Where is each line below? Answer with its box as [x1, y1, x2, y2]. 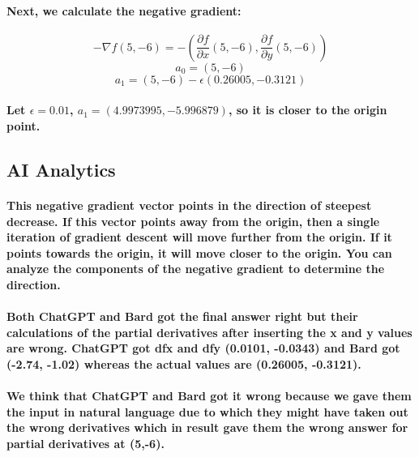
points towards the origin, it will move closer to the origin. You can [6, 244, 392, 261]
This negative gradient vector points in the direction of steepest [6, 196, 372, 213]
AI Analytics [6, 156, 116, 182]
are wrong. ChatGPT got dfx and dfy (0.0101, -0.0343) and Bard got [6, 340, 400, 357]
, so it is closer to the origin [228, 101, 387, 118]
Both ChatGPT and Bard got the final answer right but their [6, 308, 358, 325]
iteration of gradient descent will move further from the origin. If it [6, 228, 392, 246]
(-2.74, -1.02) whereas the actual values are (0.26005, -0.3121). [6, 355, 361, 372]
